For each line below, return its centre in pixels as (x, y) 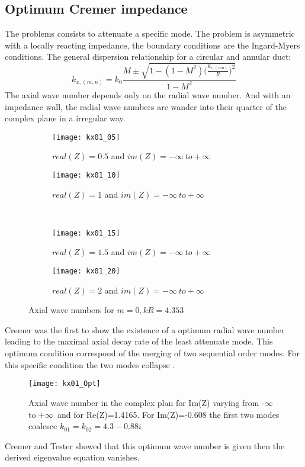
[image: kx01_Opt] (65, 384)
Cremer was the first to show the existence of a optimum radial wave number (145, 329)
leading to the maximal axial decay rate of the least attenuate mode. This (139, 341)
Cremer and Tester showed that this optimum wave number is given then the (145, 445)
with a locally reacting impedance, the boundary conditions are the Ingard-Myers (152, 45)
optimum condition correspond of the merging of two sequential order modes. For (152, 353)
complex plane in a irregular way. (65, 118)
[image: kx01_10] (86, 175)
